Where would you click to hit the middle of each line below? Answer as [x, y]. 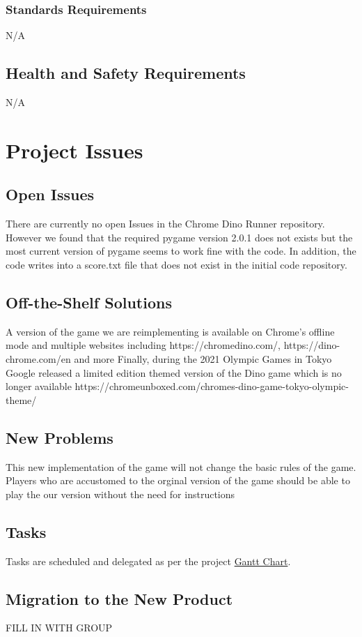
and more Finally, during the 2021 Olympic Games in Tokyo [203, 358]
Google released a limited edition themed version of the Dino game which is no [174, 372]
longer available [39, 386]
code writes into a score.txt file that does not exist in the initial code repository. [176, 264]
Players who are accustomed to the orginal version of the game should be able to [178, 480]
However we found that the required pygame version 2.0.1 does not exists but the [179, 237]
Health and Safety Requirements [126, 73]
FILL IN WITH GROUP [59, 628]
